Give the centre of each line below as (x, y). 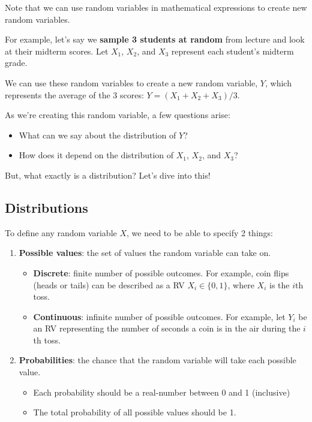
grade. (16, 63)
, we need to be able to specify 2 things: (200, 232)
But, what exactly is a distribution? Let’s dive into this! (108, 175)
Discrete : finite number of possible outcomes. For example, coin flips (161, 272)
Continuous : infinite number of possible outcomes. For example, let (159, 316)
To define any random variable (61, 232)
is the (279, 284)
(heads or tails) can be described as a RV (109, 284)
